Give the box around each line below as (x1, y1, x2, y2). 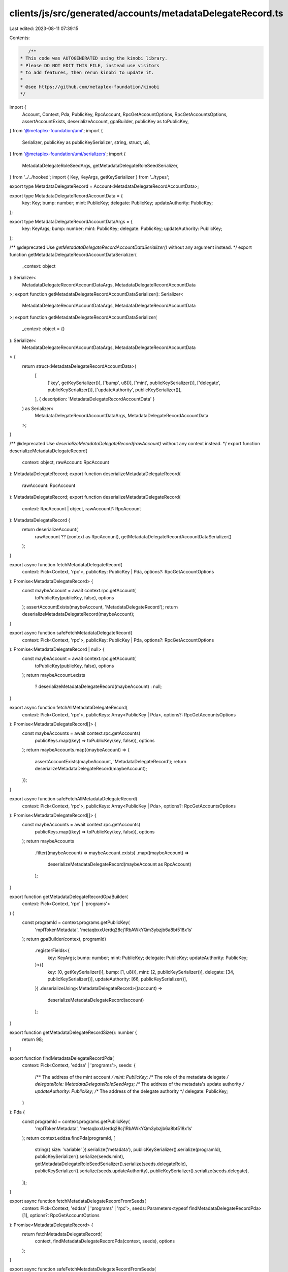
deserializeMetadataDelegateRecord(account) (47, 997, 144, 1003)
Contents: (9, 35, 30, 41)
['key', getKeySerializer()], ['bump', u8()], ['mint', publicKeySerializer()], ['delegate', (47, 380, 221, 386)
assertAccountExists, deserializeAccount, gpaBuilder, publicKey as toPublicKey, (22, 119, 189, 125)
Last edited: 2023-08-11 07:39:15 (9, 25, 79, 32)
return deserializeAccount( (22, 527, 78, 533)
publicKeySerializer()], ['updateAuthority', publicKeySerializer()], (47, 387, 182, 393)
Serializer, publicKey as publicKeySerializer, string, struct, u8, (22, 139, 150, 145)
